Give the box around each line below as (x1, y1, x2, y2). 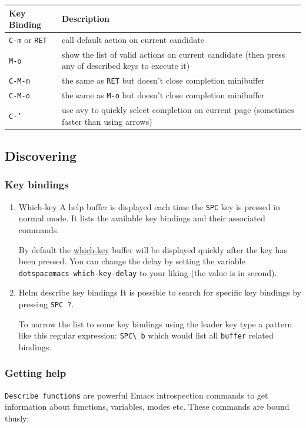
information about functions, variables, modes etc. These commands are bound (5, 400, 290, 413)
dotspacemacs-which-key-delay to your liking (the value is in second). (18, 266, 277, 278)
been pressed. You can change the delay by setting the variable (18, 255, 245, 267)
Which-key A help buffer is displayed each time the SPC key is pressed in (18, 200, 281, 213)
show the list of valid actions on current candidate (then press (62, 48, 285, 60)
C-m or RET (9, 33, 47, 45)
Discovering (5, 147, 77, 165)
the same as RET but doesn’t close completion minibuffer (62, 74, 265, 87)
